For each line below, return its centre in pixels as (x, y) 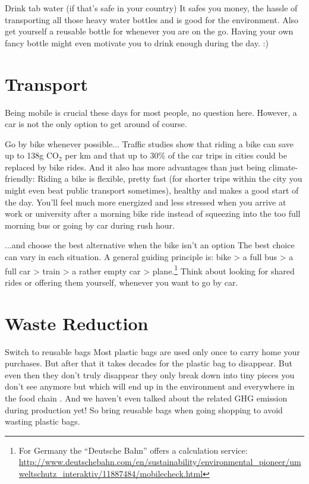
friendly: (20, 178)
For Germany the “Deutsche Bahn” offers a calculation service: (133, 450)
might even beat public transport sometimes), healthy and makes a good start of (152, 190)
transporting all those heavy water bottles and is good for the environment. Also (152, 19)
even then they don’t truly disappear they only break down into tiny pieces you (150, 374)
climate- (283, 167)
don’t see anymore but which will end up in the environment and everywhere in (150, 386)
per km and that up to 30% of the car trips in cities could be (176, 155)
